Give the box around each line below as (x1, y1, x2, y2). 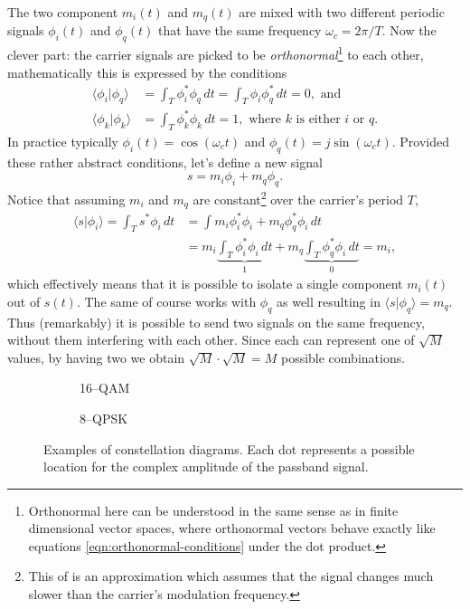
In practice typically (7, 131, 118, 150)
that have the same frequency (157, 21, 322, 40)
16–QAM (80, 378, 130, 397)
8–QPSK (80, 408, 128, 427)
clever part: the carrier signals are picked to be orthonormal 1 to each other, (7, 43, 424, 63)
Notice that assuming (7, 189, 126, 208)
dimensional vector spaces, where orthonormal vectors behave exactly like (28, 519, 436, 538)
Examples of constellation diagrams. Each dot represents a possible (43, 439, 415, 458)
